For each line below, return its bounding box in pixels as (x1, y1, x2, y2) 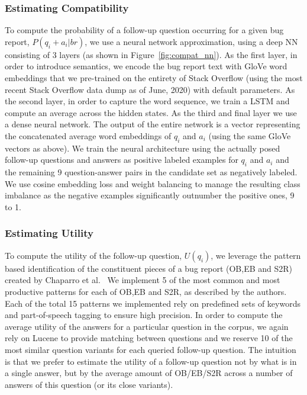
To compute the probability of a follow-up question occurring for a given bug (5, 24, 284, 36)
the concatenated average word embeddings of (5, 129, 172, 142)
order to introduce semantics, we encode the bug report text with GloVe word (5, 60, 287, 72)
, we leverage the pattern (211, 249, 301, 261)
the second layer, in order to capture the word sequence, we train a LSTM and (5, 95, 290, 107)
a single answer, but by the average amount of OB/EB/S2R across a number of (5, 367, 293, 379)
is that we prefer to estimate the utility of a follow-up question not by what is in (5, 355, 297, 367)
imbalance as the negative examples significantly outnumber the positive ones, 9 (5, 189, 295, 201)
